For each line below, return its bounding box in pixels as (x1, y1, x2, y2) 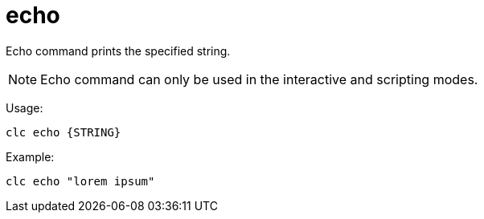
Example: (6, 149, 55, 164)
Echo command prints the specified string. (6, 43, 231, 58)
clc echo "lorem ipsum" (6, 174, 155, 188)
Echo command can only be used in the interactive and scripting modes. (40, 71, 478, 87)
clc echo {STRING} (6, 125, 121, 139)
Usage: (6, 100, 43, 115)
